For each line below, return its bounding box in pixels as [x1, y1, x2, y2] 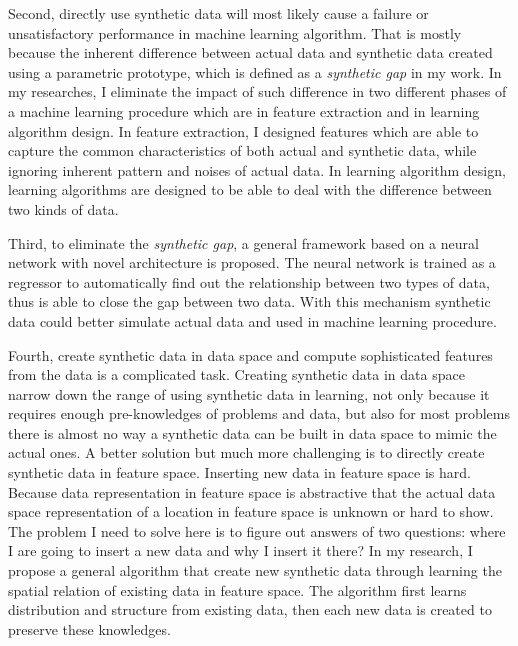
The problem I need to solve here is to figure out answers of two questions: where [8, 520, 506, 541]
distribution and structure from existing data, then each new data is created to [8, 599, 492, 620]
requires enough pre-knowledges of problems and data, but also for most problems [8, 403, 510, 424]
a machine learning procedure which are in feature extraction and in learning [8, 100, 480, 121]
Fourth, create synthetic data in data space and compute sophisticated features [8, 344, 493, 365]
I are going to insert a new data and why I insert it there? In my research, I [8, 540, 473, 561]
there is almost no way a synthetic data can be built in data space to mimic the [8, 422, 497, 443]
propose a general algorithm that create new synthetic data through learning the [8, 560, 502, 581]
